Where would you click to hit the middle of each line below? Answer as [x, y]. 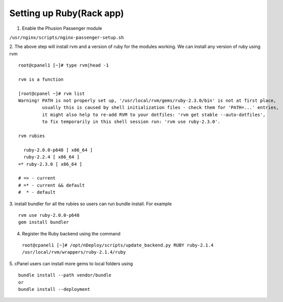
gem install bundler [44, 222]
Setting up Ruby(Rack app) [67, 13]
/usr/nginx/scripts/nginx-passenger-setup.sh [67, 37]
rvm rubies [32, 136]
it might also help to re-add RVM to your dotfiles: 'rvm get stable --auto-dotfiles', [154, 114]
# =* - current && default [52, 185]
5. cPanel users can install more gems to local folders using [71, 263]
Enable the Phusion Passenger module [62, 28]
